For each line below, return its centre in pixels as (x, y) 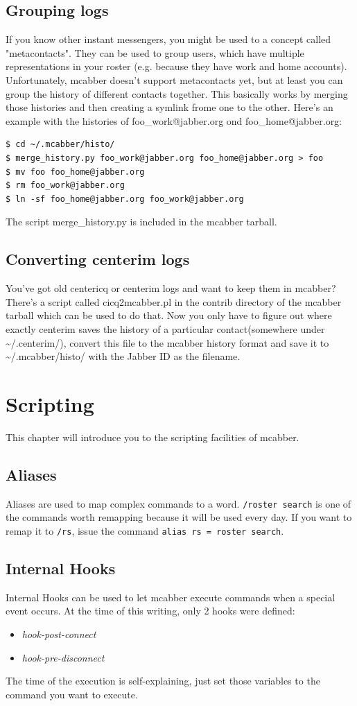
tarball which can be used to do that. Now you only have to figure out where (169, 315)
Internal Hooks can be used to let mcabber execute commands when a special (171, 597)
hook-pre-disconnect (63, 657)
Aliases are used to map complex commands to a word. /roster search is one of (178, 503)
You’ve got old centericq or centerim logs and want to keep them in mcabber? (171, 288)
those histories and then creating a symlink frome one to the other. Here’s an (169, 107)
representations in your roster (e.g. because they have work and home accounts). (176, 66)
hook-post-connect (59, 634)
